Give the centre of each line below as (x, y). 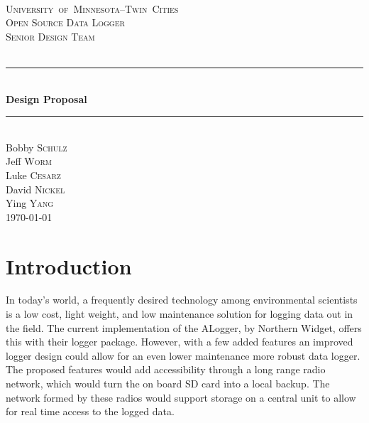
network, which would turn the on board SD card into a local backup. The (168, 383)
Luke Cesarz (33, 175)
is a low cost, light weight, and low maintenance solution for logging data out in (180, 314)
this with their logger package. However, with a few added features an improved (180, 342)
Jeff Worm (29, 161)
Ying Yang (30, 203)
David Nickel (35, 189)
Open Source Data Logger (65, 22)
